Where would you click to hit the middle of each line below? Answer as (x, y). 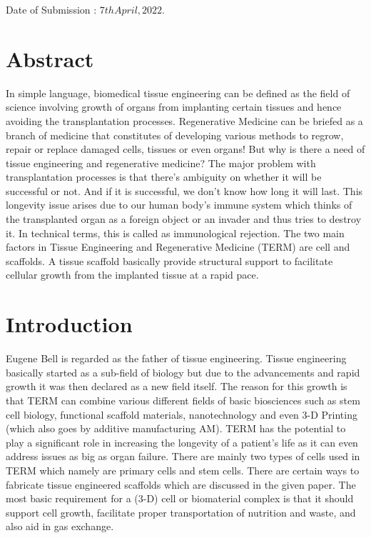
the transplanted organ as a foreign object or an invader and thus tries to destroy (184, 219)
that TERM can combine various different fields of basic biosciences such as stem (183, 400)
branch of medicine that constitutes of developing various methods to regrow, (175, 135)
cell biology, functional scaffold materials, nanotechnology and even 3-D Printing (182, 414)
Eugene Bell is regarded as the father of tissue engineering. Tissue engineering (176, 358)
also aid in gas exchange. (60, 526)
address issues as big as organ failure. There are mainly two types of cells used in (183, 456)
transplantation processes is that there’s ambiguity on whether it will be (164, 177)
